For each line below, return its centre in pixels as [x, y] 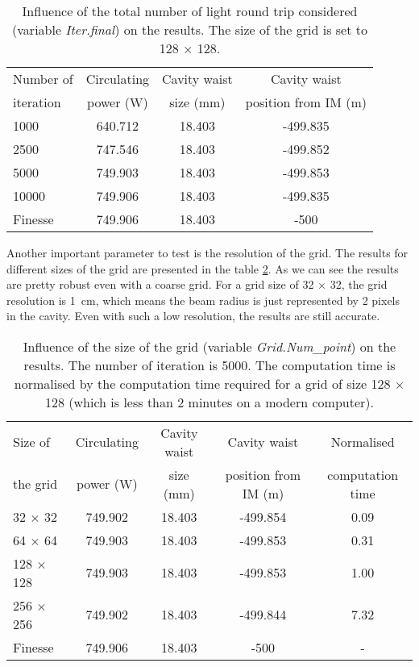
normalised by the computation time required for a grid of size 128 [202, 383]
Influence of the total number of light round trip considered [190, 11]
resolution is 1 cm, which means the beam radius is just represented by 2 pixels [203, 300]
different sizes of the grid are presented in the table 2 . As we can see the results [203, 268]
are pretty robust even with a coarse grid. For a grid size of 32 [160, 284]
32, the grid [359, 284]
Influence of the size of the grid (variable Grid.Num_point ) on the [209, 346]
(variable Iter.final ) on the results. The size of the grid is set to [190, 29]
